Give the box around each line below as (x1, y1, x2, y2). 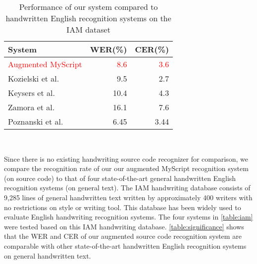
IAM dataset (66, 24, 110, 35)
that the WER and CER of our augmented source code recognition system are (4, 231, 242, 241)
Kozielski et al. (8, 73, 59, 84)
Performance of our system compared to (19, 1, 158, 12)
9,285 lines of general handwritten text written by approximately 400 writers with (4, 192, 253, 202)
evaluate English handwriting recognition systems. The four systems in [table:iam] (4, 212, 253, 222)
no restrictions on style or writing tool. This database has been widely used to (4, 202, 241, 212)
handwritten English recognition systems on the (5, 12, 171, 24)
